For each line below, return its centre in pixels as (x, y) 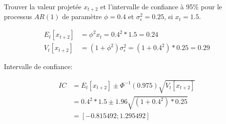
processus (18, 16)
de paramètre (82, 16)
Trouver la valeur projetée (43, 6)
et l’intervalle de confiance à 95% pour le (161, 6)
